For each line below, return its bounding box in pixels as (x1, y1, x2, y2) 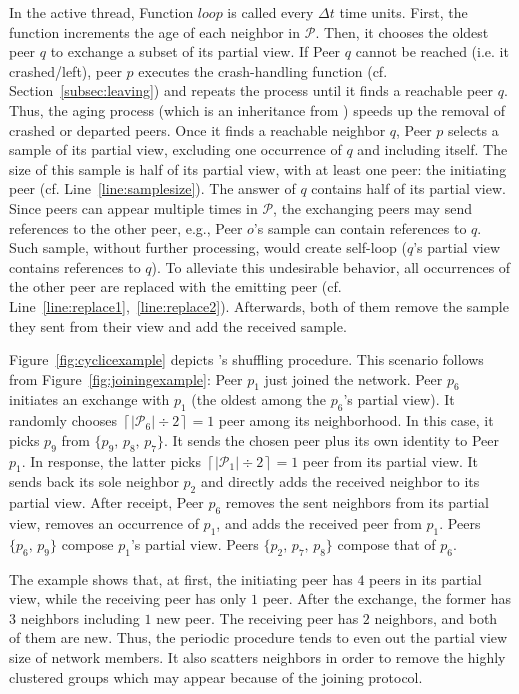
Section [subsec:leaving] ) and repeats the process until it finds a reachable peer (9, 80, 494, 101)
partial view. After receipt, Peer (9, 492, 204, 513)
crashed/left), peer (9, 60, 122, 81)
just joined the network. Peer (264, 368, 443, 389)
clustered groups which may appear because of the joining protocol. (9, 666, 423, 687)
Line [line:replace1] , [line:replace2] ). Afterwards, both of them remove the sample (9, 295, 509, 316)
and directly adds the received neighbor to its (200, 471, 480, 492)
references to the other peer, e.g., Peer (9, 217, 243, 238)
